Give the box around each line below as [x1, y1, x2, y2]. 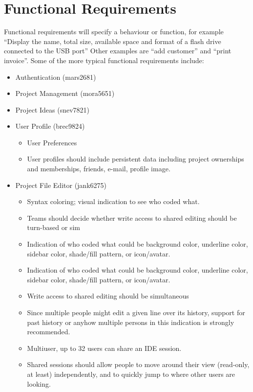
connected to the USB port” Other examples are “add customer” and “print [4, 46, 232, 56]
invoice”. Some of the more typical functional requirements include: [4, 55, 204, 65]
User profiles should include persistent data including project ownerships [27, 154, 244, 164]
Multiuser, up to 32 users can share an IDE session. [27, 343, 182, 353]
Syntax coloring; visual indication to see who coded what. [27, 196, 200, 207]
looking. [27, 378, 51, 389]
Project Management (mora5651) [15, 88, 115, 98]
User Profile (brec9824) [15, 121, 85, 131]
